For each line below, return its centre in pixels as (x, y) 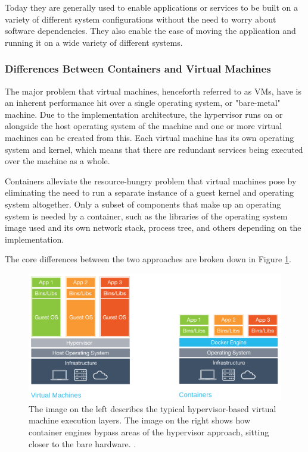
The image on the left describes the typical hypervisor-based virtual (153, 408)
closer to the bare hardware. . (83, 443)
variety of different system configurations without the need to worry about (141, 19)
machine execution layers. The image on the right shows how (140, 420)
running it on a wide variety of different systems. (94, 42)
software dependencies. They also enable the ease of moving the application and (150, 31)
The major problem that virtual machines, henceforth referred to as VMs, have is (153, 91)
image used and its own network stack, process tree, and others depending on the (153, 227)
